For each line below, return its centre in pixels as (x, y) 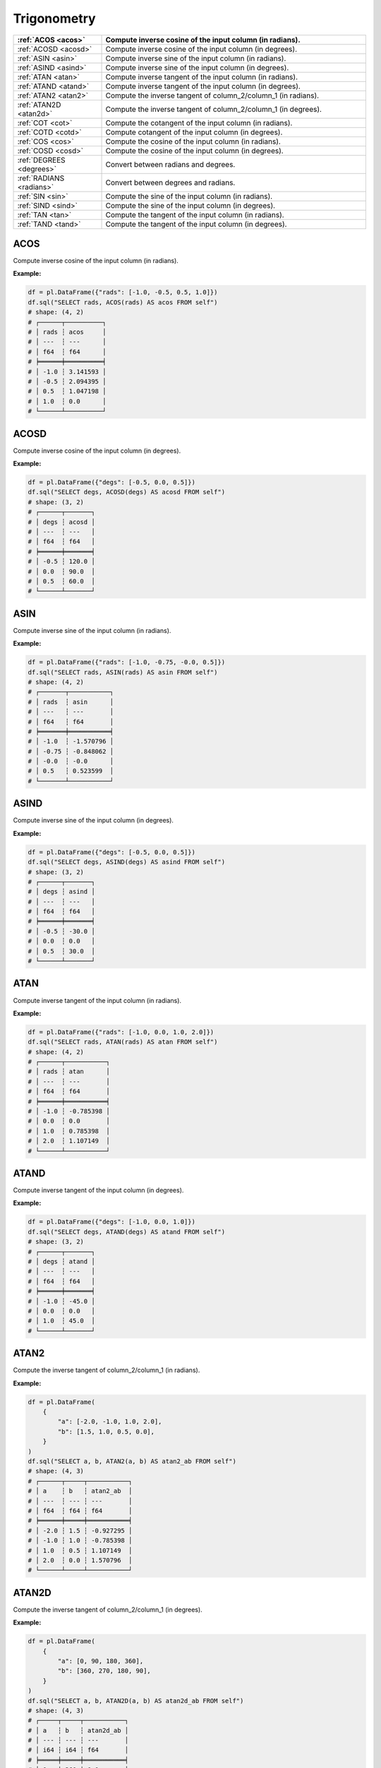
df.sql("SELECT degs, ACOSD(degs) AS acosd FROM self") (127, 492)
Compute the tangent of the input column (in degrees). (196, 224)
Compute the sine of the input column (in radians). (189, 196)
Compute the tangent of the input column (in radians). (195, 214)
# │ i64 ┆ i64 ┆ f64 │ (78, 1750)
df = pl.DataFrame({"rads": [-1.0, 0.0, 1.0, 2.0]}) (121, 1032)
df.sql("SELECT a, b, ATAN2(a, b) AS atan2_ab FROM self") (132, 1461)
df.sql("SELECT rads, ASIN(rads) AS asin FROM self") (123, 672)
